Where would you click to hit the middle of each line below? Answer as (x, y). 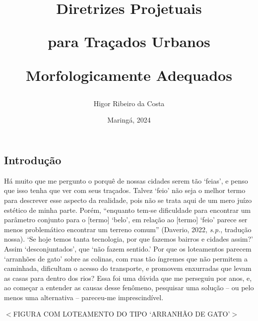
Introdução (33, 160)
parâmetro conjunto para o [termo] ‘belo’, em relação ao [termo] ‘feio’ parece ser (126, 220)
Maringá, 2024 (129, 120)
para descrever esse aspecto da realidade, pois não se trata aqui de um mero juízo (128, 200)
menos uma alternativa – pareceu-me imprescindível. (84, 297)
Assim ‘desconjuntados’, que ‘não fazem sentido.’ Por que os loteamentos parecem (128, 248)
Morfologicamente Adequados (129, 75)
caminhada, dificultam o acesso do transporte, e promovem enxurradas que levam (128, 268)
